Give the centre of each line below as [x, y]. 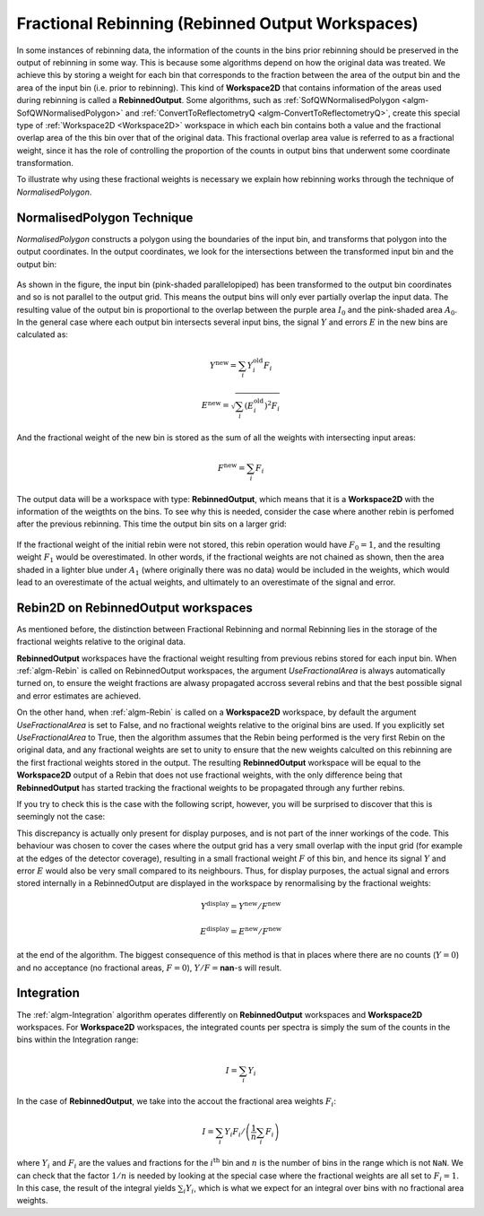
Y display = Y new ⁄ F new [241, 906]
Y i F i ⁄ [234, 1133]
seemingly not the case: [61, 817]
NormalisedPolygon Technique [105, 217]
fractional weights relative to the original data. [101, 642]
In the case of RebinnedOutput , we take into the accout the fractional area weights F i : [176, 1103]
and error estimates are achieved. [79, 696]
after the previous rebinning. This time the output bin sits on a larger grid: [151, 524]
